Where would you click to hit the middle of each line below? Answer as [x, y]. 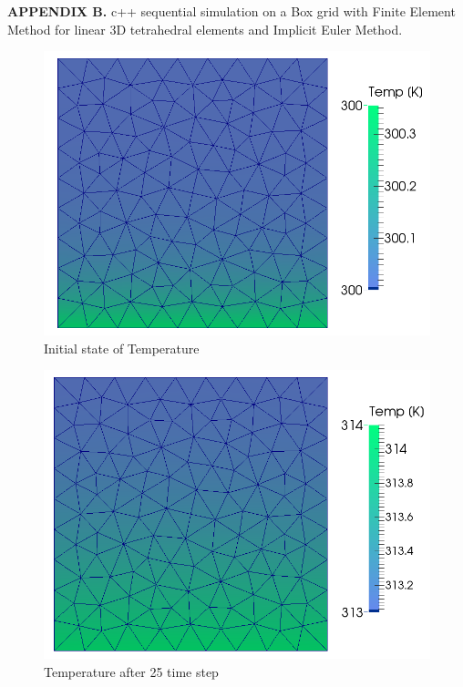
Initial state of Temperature [122, 348]
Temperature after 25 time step [131, 671]
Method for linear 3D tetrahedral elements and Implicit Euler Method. [205, 29]
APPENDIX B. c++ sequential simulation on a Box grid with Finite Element [231, 11]
